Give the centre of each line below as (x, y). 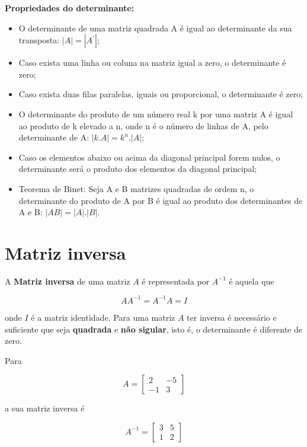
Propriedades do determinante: (70, 8)
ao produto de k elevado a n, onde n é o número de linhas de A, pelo (143, 125)
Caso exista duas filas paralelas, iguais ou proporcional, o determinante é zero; (161, 94)
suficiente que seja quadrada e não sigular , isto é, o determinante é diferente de (153, 329)
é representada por (176, 281)
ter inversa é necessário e (232, 317)
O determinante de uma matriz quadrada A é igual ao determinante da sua (155, 28)
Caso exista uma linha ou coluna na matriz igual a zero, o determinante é (152, 63)
